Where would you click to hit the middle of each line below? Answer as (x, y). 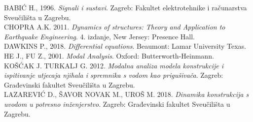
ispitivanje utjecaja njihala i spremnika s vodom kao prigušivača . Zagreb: (114, 75)
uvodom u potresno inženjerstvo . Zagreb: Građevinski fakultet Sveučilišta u (117, 104)
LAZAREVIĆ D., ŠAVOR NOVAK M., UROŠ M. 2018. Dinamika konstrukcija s (126, 94)
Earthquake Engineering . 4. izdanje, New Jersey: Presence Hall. (99, 36)
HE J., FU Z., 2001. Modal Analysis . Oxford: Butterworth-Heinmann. (109, 55)
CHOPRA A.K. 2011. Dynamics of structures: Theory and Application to (115, 27)
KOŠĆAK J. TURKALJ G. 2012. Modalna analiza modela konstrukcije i (114, 65)
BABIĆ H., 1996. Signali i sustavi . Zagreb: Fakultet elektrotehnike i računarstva (126, 7)
